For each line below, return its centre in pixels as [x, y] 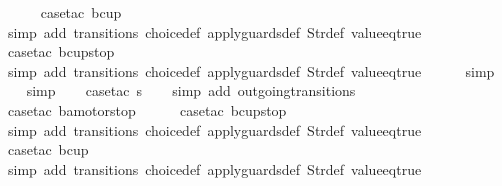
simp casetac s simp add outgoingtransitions [191, 90]
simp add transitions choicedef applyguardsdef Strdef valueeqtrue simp [251, 70]
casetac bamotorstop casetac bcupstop [147, 109]
